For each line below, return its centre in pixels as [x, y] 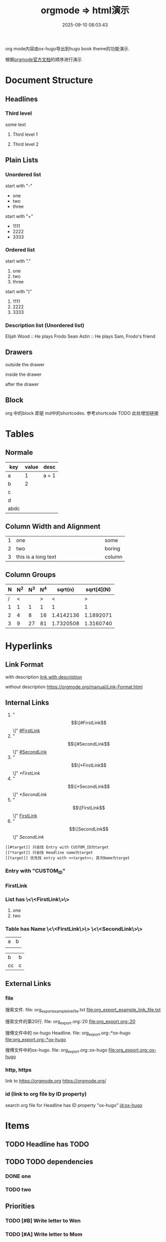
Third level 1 [25, 134]
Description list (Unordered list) [45, 325]
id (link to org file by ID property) [46, 1094]
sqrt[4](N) [98, 590]
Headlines [22, 99]
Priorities [20, 1206]
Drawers [19, 352]
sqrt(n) [66, 590]
